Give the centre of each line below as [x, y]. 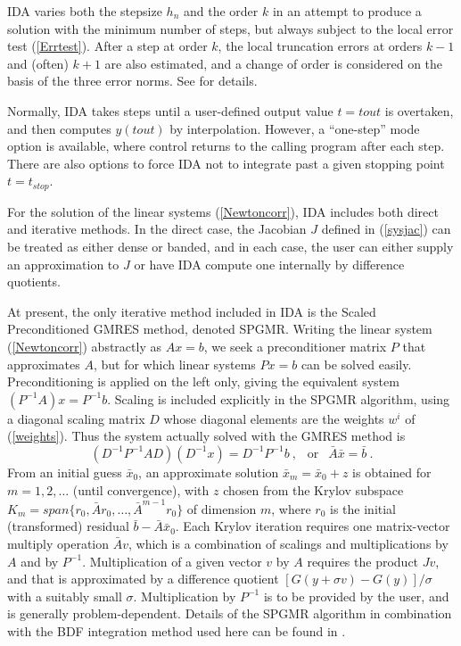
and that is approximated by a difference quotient [143, 579]
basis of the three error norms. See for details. [132, 81]
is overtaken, [419, 110]
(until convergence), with [141, 489]
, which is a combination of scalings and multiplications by [288, 544]
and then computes [59, 128]
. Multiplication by [185, 596]
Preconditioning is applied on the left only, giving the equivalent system [203, 381]
